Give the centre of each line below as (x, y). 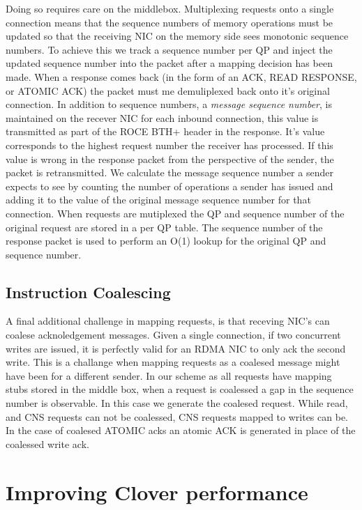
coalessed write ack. (47, 443)
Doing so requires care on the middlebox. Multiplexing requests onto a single (170, 8)
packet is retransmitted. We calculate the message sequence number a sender (169, 172)
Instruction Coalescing (88, 292)
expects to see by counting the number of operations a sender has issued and (169, 186)
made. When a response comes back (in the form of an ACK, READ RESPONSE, (181, 76)
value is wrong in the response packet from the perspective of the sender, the (170, 159)
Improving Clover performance (157, 492)
